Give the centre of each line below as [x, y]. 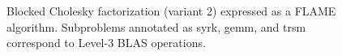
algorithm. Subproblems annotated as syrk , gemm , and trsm [156, 26]
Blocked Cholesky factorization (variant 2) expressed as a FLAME [171, 11]
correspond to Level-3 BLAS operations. [106, 43]
